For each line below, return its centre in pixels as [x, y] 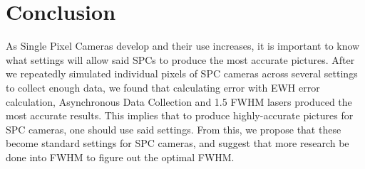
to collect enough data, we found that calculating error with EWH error [163, 87]
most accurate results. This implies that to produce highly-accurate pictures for [180, 115]
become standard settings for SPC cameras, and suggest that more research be [178, 143]
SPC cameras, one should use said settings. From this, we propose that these [174, 129]
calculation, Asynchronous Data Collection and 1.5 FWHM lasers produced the [179, 101]
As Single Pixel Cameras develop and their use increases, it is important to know [183, 46]
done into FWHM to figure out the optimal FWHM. [120, 157]
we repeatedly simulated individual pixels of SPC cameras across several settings [182, 73]
